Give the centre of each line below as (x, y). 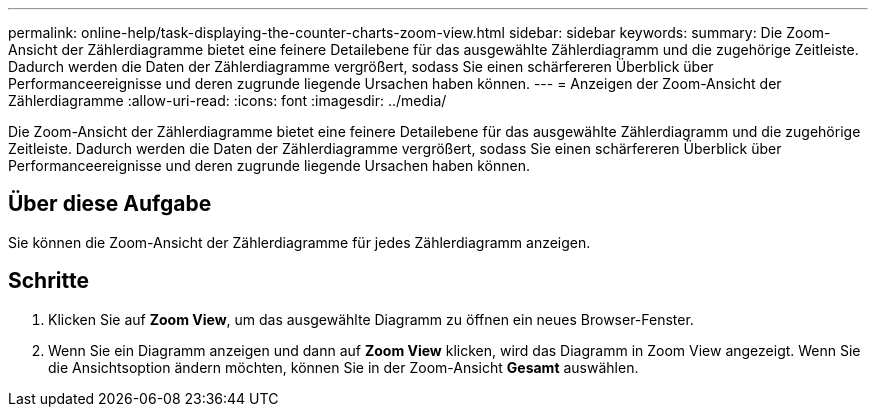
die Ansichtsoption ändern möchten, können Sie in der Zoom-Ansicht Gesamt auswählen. (343, 367)
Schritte (48, 281)
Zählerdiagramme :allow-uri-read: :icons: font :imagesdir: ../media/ (227, 100)
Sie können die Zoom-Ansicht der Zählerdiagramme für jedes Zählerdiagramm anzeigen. (299, 242)
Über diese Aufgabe (110, 204)
